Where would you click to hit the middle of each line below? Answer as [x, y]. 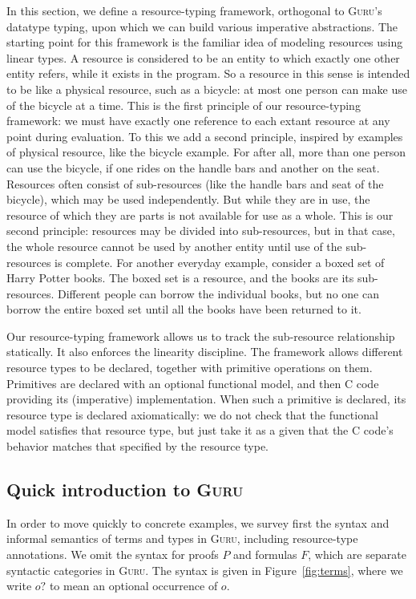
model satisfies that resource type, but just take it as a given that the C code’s [200, 430]
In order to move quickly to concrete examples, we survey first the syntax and [198, 522]
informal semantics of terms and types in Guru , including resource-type [182, 538]
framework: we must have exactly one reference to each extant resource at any [198, 121]
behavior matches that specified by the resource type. [137, 446]
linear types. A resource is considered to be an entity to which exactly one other [203, 57]
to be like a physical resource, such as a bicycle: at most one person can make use [207, 89]
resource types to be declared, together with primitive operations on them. [190, 368]
